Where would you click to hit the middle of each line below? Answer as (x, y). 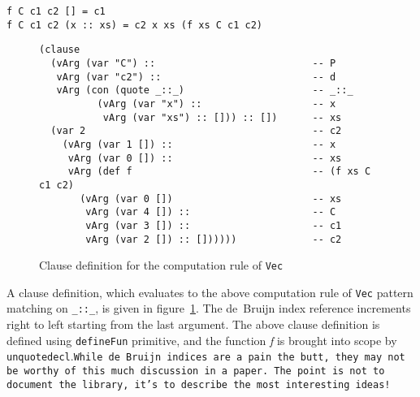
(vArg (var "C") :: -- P (193, 63)
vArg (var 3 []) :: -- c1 (214, 225)
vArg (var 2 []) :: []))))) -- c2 (214, 239)
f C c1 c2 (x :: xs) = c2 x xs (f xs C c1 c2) (134, 25)
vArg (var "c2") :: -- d (196, 77)
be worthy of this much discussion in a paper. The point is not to (196, 371)
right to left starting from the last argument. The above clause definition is (193, 324)
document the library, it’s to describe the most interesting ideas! (199, 384)
